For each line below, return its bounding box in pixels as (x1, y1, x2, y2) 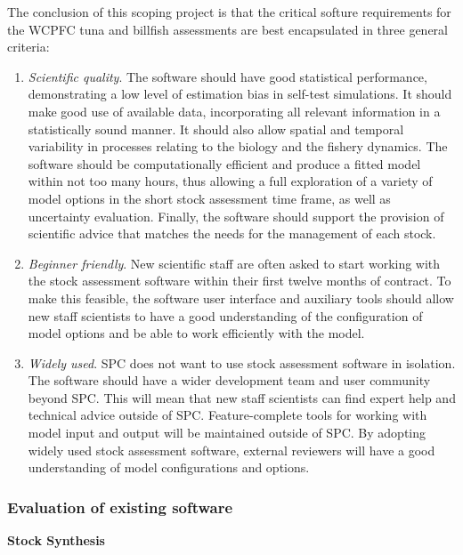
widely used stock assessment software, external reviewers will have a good (28, 440, 435, 459)
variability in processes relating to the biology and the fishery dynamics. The (28, 137, 448, 156)
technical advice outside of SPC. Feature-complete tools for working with (28, 406, 427, 424)
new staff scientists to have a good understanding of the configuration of (28, 306, 423, 325)
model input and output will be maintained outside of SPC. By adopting (28, 423, 426, 442)
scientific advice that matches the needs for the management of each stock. (28, 224, 436, 243)
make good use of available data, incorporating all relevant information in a (28, 101, 441, 120)
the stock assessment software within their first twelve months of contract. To (28, 271, 451, 290)
